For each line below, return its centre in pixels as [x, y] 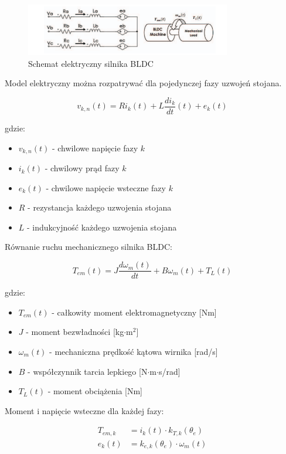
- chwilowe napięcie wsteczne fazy [106, 187]
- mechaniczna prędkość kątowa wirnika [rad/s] [134, 351]
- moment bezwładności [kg [75, 332]
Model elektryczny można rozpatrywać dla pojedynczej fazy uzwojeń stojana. [143, 83]
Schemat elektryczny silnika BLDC [91, 63]
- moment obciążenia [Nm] [95, 391]
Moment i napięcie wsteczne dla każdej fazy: [84, 410]
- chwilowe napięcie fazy [95, 148]
